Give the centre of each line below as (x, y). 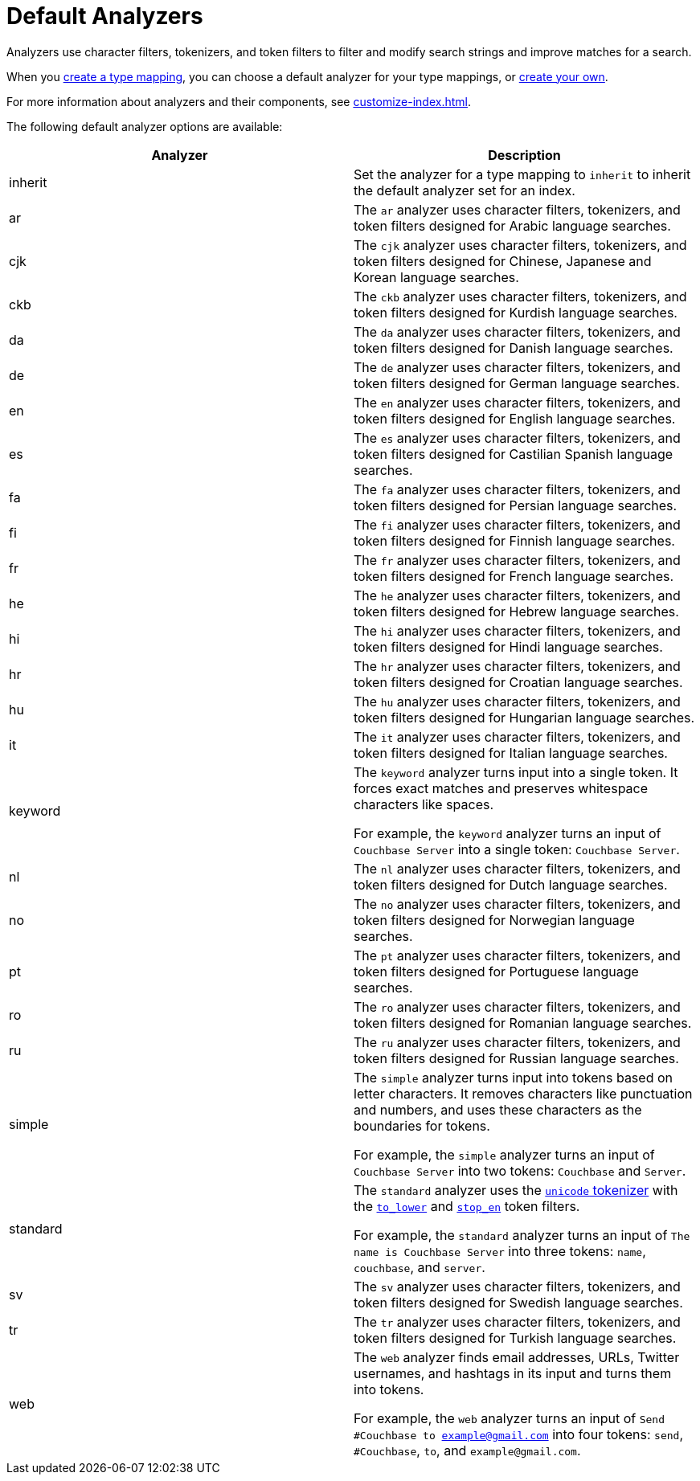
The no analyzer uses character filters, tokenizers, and (517, 904)
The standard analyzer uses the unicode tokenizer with (516, 1190)
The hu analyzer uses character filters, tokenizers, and (517, 701)
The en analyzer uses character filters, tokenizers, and (517, 402)
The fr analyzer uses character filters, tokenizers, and (517, 560)
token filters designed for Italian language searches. (511, 753)
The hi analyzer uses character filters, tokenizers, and (517, 630)
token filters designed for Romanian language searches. (523, 1023)
